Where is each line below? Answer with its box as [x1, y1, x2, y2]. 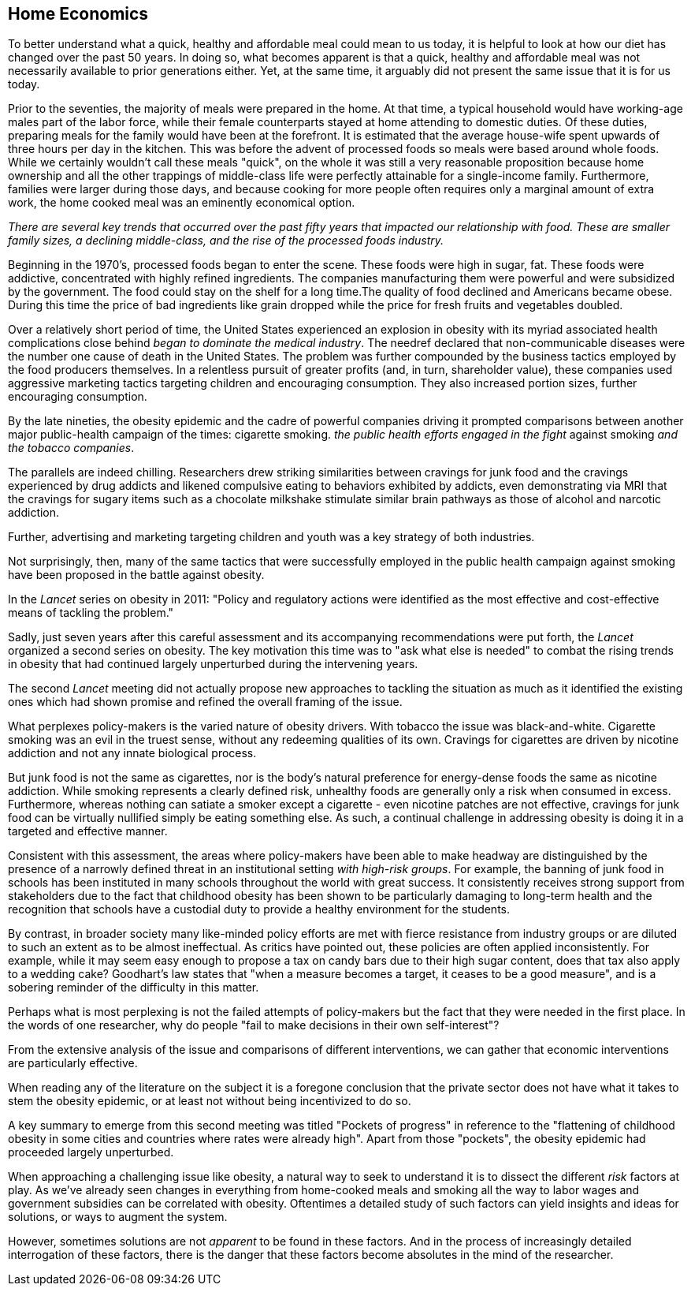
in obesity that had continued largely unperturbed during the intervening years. [8, 657, 418, 671]
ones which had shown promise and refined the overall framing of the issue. [8, 695, 403, 709]
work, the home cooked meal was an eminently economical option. [8, 196, 355, 210]
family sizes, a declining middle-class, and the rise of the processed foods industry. [8, 233, 444, 248]
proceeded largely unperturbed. [8, 1145, 174, 1159]
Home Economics [8, 4, 149, 24]
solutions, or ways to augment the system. [8, 1210, 228, 1224]
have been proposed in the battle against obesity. [8, 568, 265, 582]
